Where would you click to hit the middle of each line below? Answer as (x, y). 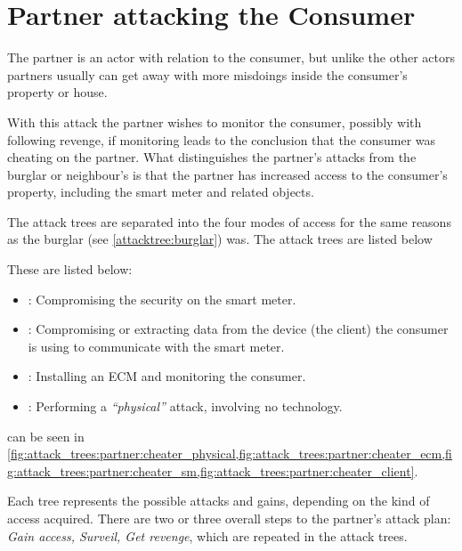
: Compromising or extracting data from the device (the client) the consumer (238, 329)
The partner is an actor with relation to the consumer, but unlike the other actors (231, 57)
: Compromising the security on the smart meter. (162, 299)
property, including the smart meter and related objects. (161, 192)
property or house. (57, 92)
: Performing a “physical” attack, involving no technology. (185, 406)
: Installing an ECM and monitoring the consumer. (167, 376)
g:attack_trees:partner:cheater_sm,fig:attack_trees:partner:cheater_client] (211, 470)
